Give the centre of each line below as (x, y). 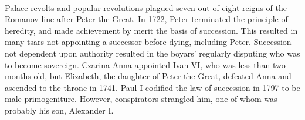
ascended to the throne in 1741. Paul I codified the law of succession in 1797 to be (152, 87)
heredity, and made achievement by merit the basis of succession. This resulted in (151, 30)
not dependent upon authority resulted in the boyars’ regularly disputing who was (152, 53)
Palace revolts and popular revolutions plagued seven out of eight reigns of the (146, 7)
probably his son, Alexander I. (59, 110)
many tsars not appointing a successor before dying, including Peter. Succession (148, 42)
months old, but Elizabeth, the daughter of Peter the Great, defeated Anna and (148, 76)
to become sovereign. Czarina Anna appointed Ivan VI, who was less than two (145, 64)
